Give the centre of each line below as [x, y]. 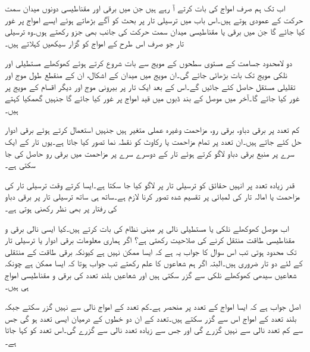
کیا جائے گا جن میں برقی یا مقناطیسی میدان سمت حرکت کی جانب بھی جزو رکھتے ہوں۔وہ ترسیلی [155, 31]
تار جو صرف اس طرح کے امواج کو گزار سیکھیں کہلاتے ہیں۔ [94, 43]
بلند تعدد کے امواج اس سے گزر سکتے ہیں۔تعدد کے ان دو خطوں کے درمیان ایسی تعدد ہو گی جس [151, 318]
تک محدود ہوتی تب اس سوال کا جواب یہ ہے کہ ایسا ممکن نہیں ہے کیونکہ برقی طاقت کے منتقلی [151, 251]
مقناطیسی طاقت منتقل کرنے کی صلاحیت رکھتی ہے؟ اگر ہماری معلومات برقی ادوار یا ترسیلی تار [150, 240]
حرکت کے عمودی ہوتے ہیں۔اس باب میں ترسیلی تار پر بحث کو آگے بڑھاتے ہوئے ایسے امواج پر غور [154, 19]
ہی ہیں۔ [17, 286]
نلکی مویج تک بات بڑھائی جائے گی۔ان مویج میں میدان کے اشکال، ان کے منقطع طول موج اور [146, 74]
